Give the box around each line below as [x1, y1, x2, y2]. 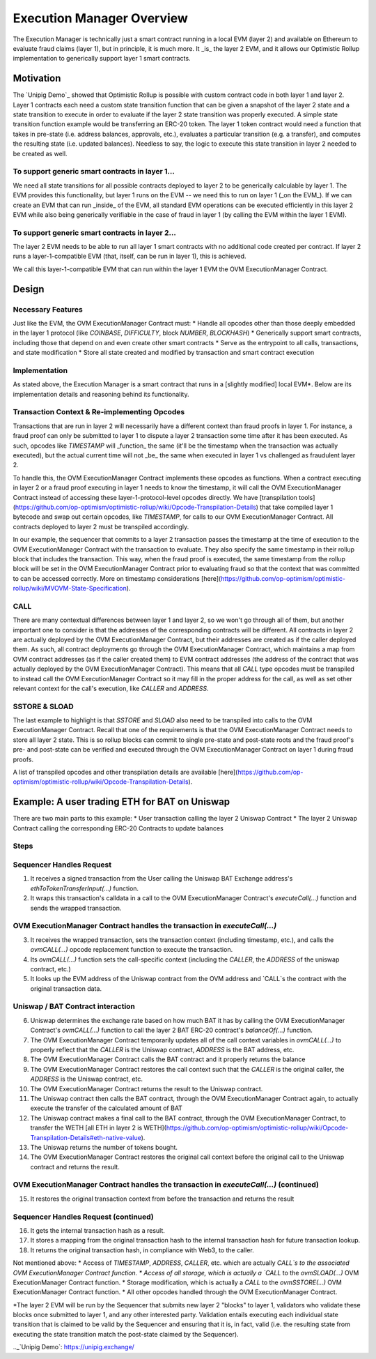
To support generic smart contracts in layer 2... [13, 227, 177, 237]
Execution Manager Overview [13, 10, 188, 26]
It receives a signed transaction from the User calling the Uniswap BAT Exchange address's [30, 874, 293, 883]
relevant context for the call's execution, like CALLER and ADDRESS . [13, 684, 209, 692]
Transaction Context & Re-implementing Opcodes [13, 407, 185, 417]
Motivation [13, 73, 61, 84]
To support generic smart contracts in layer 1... [13, 167, 175, 176]
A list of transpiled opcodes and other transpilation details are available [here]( [13, 768, 238, 777]
